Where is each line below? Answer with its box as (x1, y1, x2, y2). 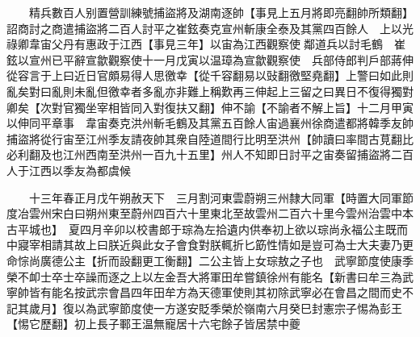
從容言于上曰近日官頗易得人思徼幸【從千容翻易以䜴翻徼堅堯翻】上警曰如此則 (6, 67, 414, 84)
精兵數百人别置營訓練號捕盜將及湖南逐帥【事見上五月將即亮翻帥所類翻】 (28, 4, 414, 20)
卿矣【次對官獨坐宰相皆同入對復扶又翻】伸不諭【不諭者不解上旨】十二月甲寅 (6, 98, 414, 115)
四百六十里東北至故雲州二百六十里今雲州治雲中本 (153, 205, 414, 222)
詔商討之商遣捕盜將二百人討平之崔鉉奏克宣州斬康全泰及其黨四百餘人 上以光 (6, 19, 414, 36)
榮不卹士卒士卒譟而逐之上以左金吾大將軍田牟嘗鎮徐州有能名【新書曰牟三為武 (6, 268, 414, 285)
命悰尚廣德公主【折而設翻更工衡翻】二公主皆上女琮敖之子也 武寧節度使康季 (6, 252, 414, 268)
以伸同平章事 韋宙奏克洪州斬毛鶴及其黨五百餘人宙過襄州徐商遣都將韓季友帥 (6, 114, 414, 131)
